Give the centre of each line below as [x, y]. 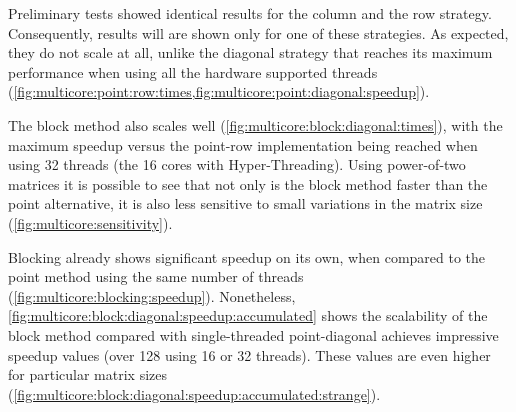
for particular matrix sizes [87, 374]
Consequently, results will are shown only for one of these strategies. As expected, [258, 32]
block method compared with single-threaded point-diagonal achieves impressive [253, 334]
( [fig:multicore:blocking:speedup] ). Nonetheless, [152, 295]
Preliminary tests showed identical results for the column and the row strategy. [250, 13]
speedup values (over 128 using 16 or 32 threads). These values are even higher [249, 354]
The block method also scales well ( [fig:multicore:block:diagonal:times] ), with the [255, 124]
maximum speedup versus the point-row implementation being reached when [243, 144]
